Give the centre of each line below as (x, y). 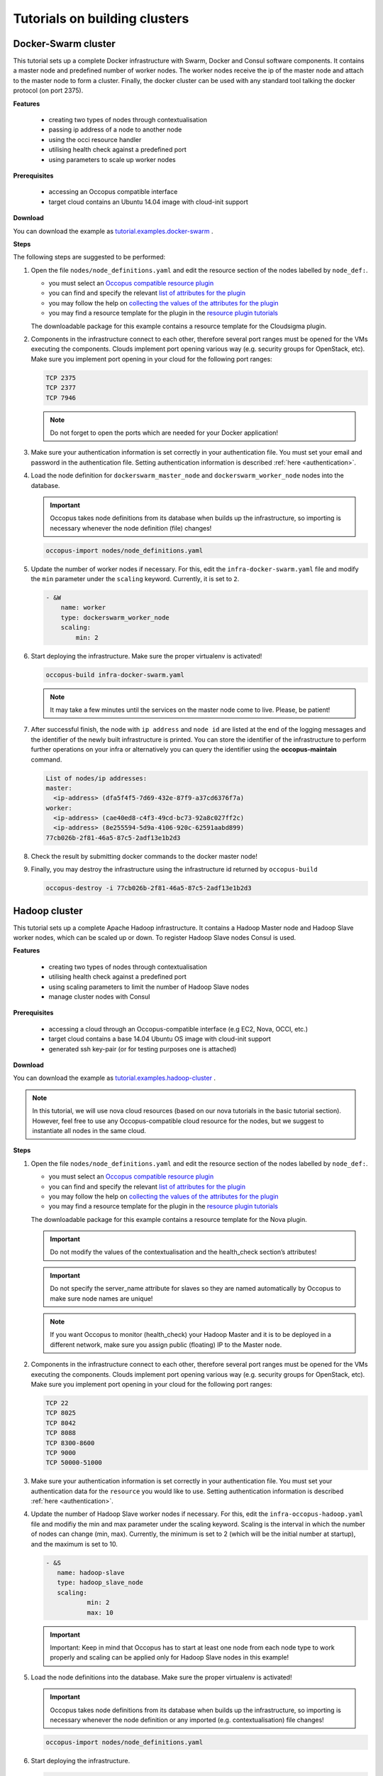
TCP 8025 (61, 1413)
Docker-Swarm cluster (65, 44)
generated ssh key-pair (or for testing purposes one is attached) (143, 1049)
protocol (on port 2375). (48, 91)
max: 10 (100, 1612)
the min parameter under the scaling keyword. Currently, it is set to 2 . (135, 579)
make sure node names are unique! (101, 1298)
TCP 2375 (61, 378)
